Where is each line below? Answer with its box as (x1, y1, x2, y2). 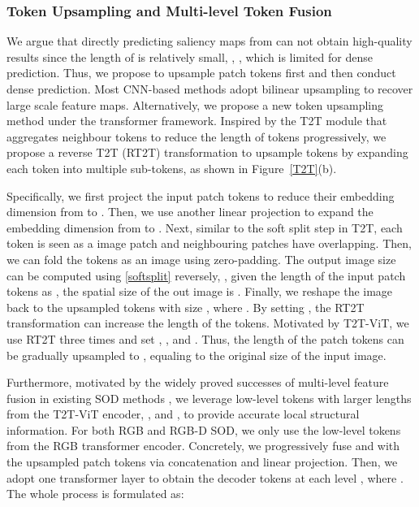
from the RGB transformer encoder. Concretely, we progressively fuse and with (6, 437, 400, 454)
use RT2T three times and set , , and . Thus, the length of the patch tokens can (6, 330, 404, 347)
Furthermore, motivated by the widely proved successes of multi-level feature (6, 374, 389, 391)
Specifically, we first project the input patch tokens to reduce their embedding (6, 187, 395, 204)
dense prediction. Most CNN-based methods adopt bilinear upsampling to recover (6, 80, 413, 97)
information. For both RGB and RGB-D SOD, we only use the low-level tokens (6, 421, 401, 438)
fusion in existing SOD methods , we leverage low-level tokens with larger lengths (6, 389, 412, 406)
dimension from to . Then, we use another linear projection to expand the (6, 203, 374, 220)
